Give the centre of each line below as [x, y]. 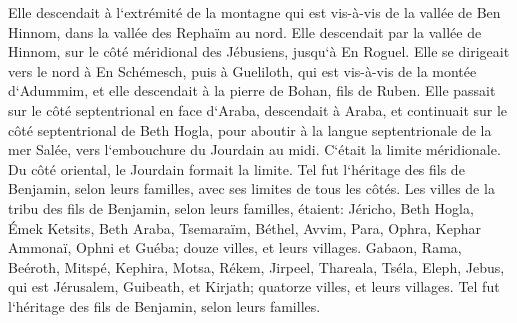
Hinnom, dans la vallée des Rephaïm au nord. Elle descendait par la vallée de [245, 31]
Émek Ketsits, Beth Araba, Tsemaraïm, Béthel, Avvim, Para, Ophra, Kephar [244, 227]
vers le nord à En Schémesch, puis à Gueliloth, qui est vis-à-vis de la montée [242, 70]
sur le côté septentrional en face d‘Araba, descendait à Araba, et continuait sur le [258, 109]
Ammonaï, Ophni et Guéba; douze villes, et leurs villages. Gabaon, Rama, [235, 247]
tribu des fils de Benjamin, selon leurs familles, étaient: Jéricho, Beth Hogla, [241, 207]
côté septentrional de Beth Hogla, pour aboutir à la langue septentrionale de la [250, 129]
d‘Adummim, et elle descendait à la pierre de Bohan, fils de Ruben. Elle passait [252, 90]
